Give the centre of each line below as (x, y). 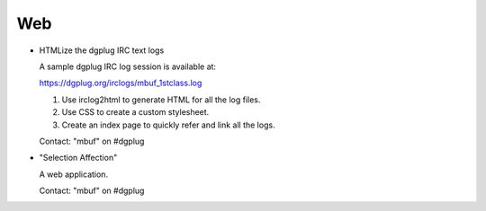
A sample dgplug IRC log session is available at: (127, 66)
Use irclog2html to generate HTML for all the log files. (161, 100)
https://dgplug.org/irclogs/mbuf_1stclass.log (121, 83)
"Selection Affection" (78, 158)
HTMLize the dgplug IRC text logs (102, 50)
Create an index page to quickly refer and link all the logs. (168, 125)
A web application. (73, 174)
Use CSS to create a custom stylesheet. (135, 112)
